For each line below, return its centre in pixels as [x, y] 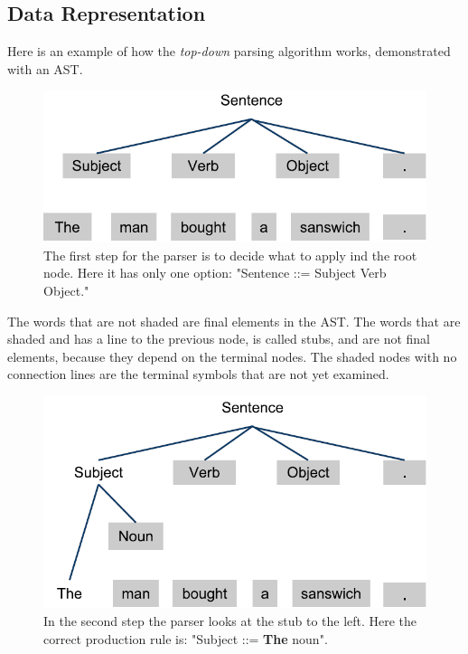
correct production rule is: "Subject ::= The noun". [186, 638]
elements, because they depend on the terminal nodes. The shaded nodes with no [232, 356]
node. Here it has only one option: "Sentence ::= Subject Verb [215, 273]
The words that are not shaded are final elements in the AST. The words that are [234, 321]
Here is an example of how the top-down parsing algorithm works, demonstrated [229, 51]
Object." [66, 290]
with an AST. [45, 68]
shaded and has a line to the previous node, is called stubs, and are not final [219, 339]
